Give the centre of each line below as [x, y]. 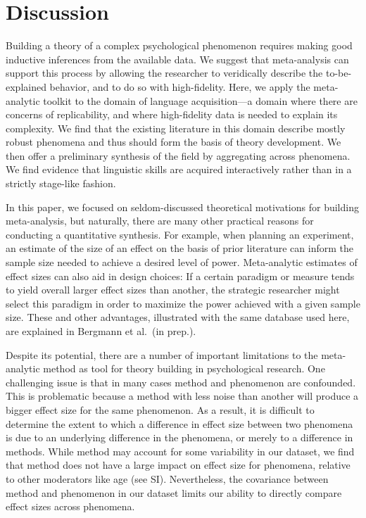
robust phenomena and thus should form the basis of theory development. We [173, 142]
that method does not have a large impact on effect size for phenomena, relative [178, 465]
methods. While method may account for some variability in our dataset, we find [180, 451]
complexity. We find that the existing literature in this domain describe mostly [176, 128]
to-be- [339, 73]
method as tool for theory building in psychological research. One [184, 368]
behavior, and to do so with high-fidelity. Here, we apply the [180, 86]
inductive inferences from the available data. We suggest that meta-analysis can [177, 59]
